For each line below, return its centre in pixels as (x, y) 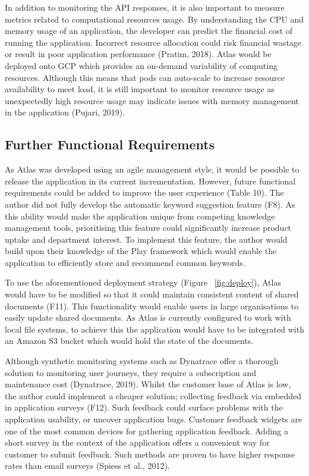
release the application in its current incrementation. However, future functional (150, 181)
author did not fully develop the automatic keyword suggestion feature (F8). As (150, 204)
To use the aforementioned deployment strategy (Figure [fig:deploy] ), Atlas (143, 282)
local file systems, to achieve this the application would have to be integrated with (154, 329)
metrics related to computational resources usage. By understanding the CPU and (154, 19)
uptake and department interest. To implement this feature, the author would (146, 239)
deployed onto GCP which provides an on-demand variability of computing (141, 65)
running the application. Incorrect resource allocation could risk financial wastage (153, 42)
